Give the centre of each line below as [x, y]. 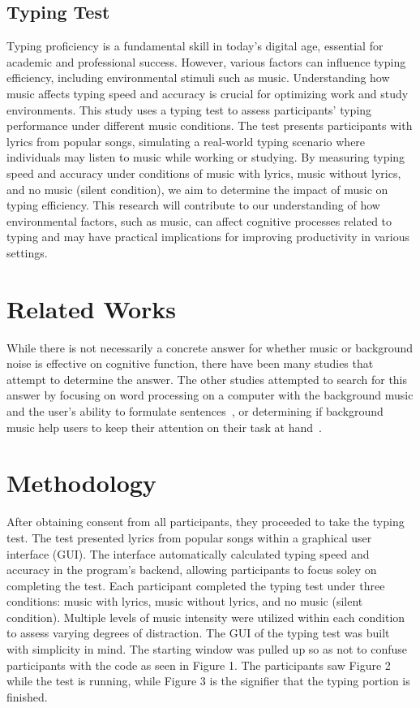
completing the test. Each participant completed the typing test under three [196, 585]
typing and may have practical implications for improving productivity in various [208, 237]
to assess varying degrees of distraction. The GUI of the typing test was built [198, 633]
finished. [27, 696]
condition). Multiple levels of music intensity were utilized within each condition [206, 617]
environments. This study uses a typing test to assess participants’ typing [189, 109]
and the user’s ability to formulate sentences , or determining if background [195, 411]
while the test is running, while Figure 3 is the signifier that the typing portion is [208, 681]
